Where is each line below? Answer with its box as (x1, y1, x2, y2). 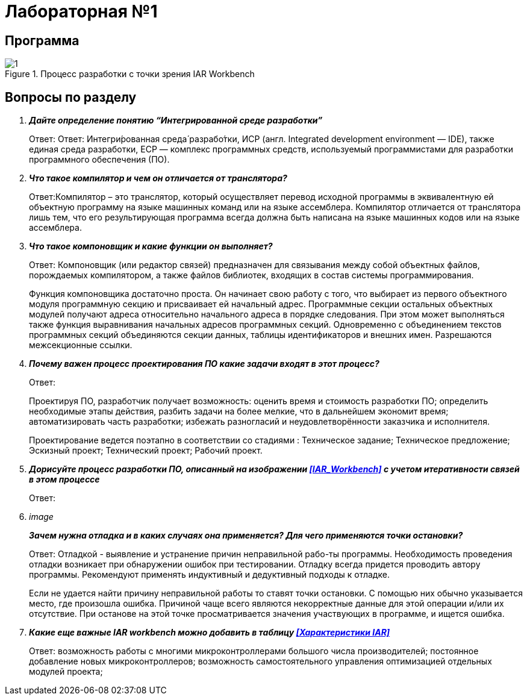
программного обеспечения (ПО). (29, 154, 170, 165)
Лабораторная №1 (5, 1, 158, 22)
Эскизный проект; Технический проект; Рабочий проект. (29, 445, 263, 456)
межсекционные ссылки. (29, 340, 133, 351)
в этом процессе (29, 474, 100, 485)
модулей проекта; (29, 666, 103, 677)
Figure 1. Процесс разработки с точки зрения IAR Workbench (5, 69, 255, 80)
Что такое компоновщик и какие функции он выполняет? (29, 241, 273, 252)
